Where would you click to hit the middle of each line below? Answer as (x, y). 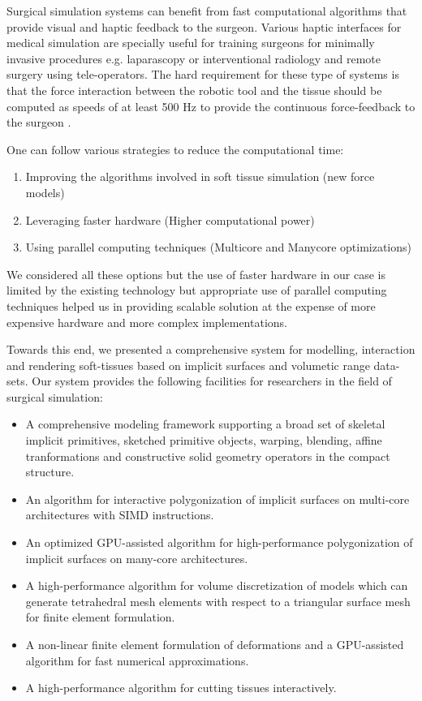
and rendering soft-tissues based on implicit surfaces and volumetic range (188, 365)
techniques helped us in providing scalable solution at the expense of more (191, 305)
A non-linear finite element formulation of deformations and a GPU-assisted (215, 644)
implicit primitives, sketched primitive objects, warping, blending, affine (204, 440)
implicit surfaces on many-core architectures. (137, 558)
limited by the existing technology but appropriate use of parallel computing (197, 290)
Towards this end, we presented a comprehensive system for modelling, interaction (211, 349)
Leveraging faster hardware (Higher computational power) (170, 219)
